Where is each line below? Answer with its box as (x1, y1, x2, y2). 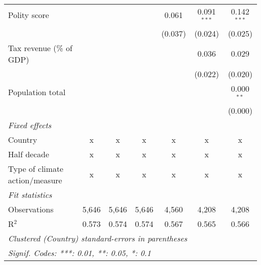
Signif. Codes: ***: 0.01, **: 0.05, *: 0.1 (8, 246, 151, 258)
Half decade (8, 148, 49, 160)
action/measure (8, 174, 62, 186)
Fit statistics (8, 188, 52, 200)
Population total (8, 86, 66, 98)
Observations (8, 203, 54, 215)
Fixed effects (8, 119, 52, 131)
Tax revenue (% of (8, 42, 73, 54)
